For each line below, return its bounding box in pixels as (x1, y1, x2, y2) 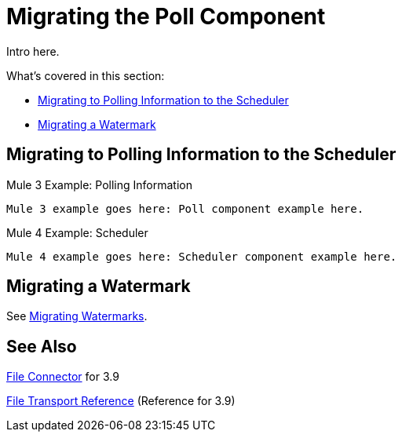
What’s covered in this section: (6, 68, 165, 82)
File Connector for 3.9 (6, 370, 119, 384)
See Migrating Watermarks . (6, 309, 148, 323)
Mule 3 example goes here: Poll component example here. (6, 202, 364, 215)
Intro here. (6, 44, 60, 58)
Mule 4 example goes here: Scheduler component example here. (6, 250, 397, 263)
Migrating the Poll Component (6, 3, 326, 30)
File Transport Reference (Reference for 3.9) (6, 394, 236, 408)
